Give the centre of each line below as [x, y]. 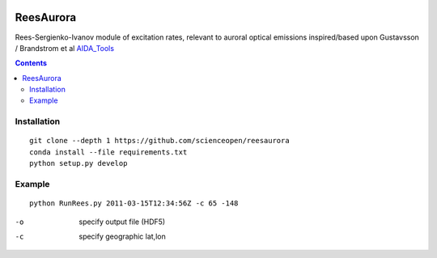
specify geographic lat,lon [122, 236]
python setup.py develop [78, 163]
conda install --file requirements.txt [108, 152]
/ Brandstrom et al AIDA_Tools [65, 48]
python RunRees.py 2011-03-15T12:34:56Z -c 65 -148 [134, 203]
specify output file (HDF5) [122, 222]
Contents [31, 63]
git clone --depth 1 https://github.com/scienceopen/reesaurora [160, 141]
